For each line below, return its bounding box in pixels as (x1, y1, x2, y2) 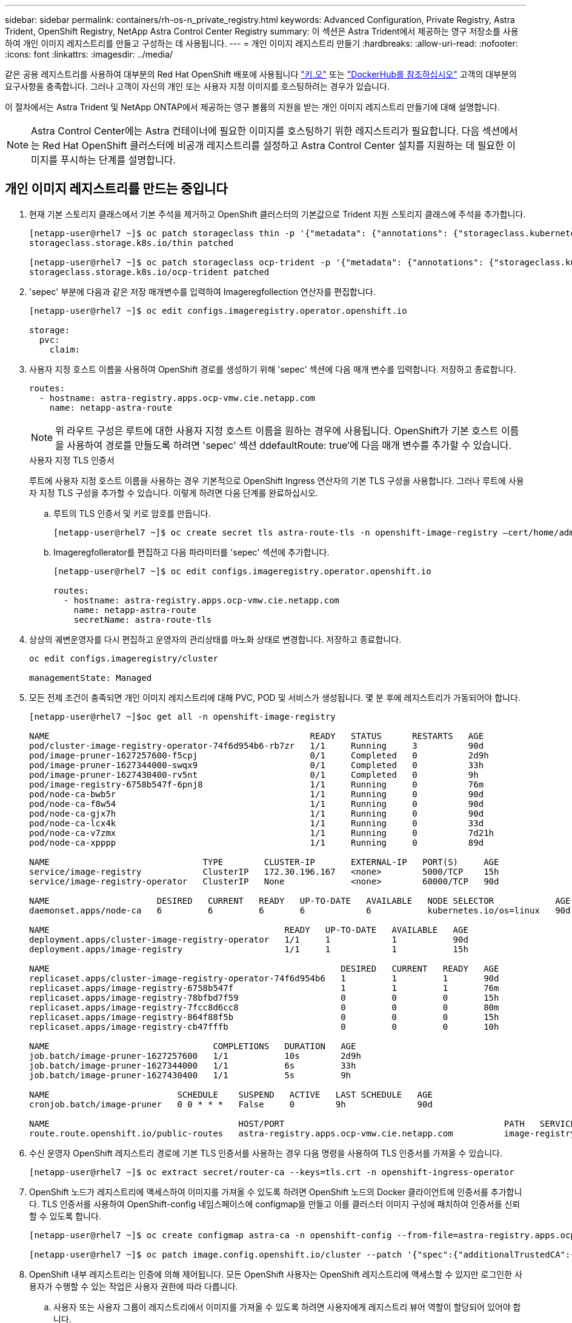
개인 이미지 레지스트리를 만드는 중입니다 (5, 181, 228, 197)
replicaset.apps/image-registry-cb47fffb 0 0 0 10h (29, 1021, 499, 1032)
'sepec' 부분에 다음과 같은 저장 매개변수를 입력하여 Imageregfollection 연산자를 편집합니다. (29, 286, 376, 297)
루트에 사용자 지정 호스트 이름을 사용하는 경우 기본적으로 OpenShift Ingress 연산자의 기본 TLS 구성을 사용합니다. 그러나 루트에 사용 (29, 475, 524, 486)
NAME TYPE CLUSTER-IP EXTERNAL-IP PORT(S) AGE (29, 857, 499, 867)
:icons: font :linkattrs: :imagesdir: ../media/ (5, 49, 173, 59)
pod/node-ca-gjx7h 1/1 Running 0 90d (29, 808, 484, 818)
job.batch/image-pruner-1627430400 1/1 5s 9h (29, 1070, 351, 1080)
